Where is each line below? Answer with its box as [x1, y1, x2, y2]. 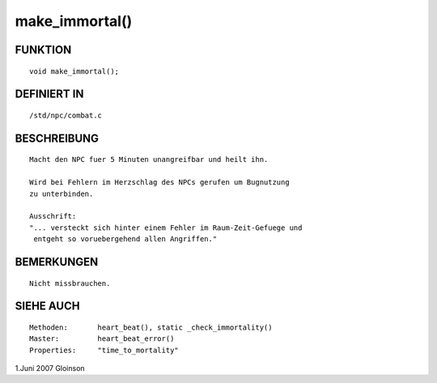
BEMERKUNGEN [15, 255, 99, 269]
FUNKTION [15, 43, 72, 57]
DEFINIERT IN [15, 87, 84, 101]
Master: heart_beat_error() [29, 334, 175, 343]
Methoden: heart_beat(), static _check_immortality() [29, 322, 273, 332]
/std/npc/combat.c [29, 110, 103, 120]
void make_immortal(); [29, 66, 120, 76]
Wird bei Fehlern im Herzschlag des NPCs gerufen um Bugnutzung [29, 178, 291, 187]
